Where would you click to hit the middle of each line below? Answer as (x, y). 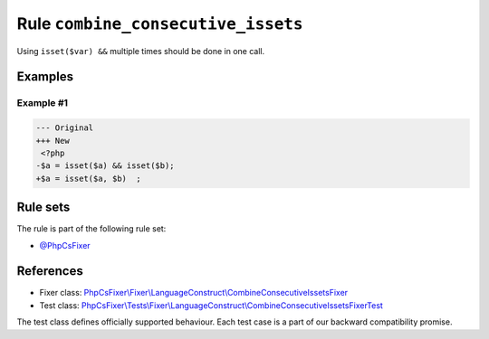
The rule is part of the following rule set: (91, 229)
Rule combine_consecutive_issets (160, 24)
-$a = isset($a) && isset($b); (105, 166)
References (50, 271)
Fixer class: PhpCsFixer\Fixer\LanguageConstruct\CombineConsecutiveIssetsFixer (194, 293)
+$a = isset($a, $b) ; (89, 178)
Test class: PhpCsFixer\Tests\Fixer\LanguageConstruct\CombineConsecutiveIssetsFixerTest (211, 305)
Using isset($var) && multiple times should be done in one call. (141, 51)
